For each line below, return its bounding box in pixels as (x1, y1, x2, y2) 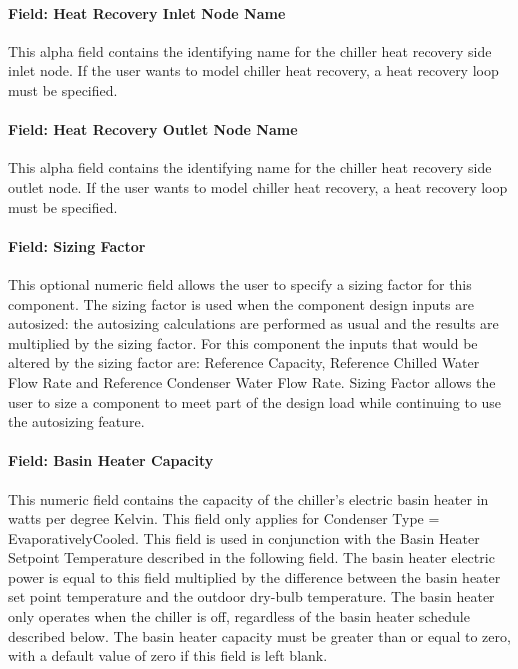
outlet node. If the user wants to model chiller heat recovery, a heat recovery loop (8, 176, 508, 197)
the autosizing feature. (8, 411, 145, 432)
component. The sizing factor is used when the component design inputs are (8, 293, 474, 314)
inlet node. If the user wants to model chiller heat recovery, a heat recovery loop (8, 60, 499, 81)
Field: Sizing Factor (8, 235, 146, 256)
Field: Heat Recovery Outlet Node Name (8, 119, 298, 140)
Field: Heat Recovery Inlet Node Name (8, 2, 286, 23)
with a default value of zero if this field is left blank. (8, 645, 328, 666)
